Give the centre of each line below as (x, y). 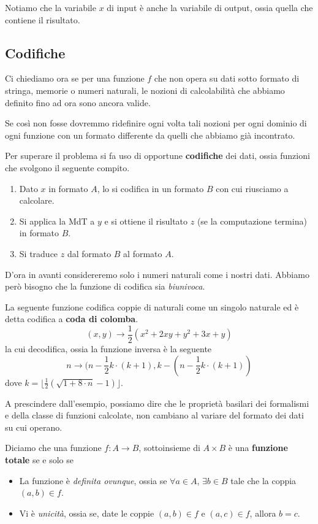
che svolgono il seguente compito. (67, 167)
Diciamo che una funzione (53, 448)
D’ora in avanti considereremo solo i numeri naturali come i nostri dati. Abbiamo (157, 274)
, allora (263, 513)
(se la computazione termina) (252, 221)
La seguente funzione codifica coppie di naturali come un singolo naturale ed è (152, 306)
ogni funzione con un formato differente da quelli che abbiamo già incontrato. (150, 135)
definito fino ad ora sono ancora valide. (78, 102)
